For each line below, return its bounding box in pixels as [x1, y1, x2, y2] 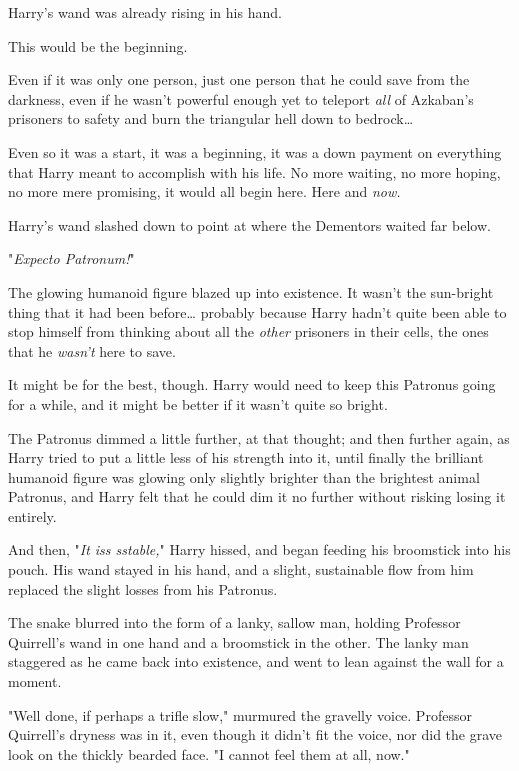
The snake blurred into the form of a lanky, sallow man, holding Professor [8, 612, 461, 633]
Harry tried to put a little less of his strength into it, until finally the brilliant [8, 447, 484, 468]
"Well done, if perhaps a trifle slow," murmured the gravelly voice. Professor [8, 704, 472, 725]
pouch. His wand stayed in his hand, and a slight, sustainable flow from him [8, 559, 474, 580]
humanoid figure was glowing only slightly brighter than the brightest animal [8, 466, 480, 487]
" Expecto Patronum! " [8, 248, 135, 269]
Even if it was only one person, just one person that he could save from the [8, 69, 470, 90]
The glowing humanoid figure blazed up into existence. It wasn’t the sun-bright [8, 281, 494, 302]
